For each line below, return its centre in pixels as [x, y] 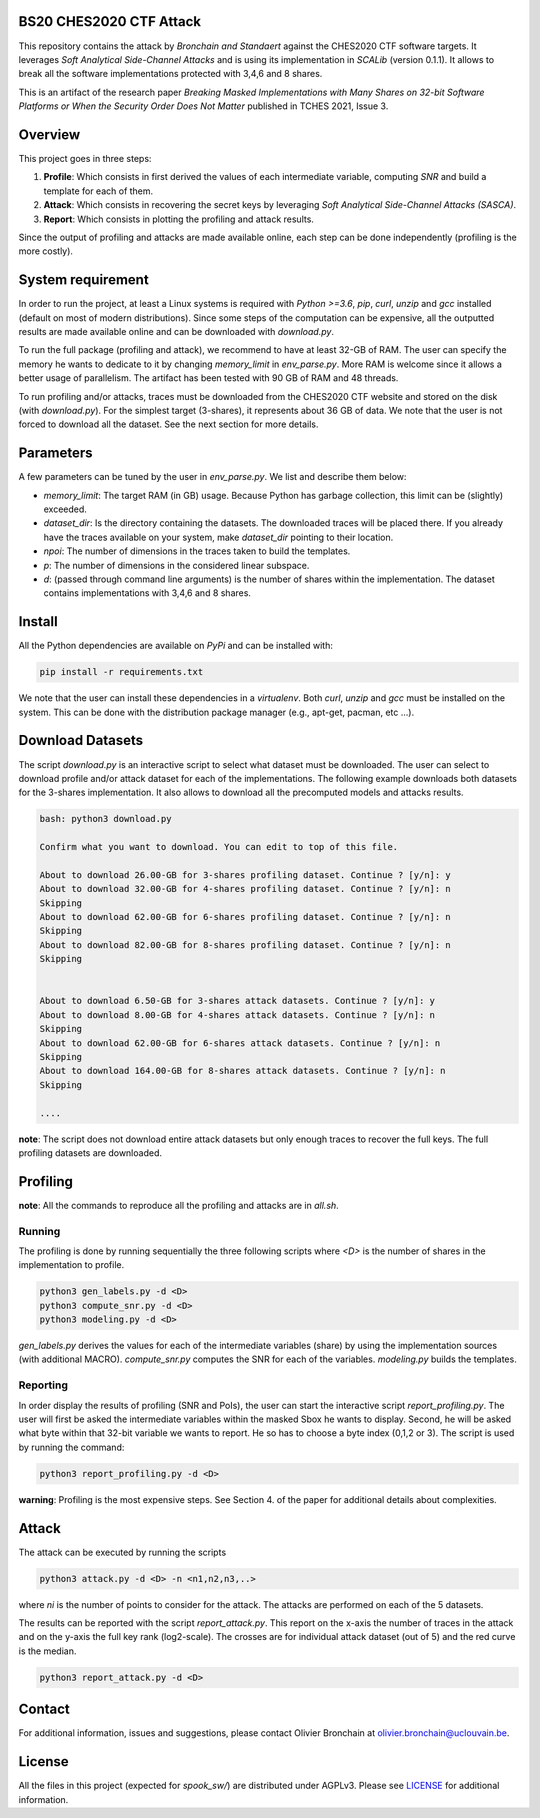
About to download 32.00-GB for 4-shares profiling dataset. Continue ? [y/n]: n [245, 889]
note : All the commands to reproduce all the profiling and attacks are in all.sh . [178, 1205]
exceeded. [65, 509]
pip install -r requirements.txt [121, 672]
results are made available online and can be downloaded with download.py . [176, 332]
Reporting [43, 1385]
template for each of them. [98, 191]
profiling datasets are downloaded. [90, 1152]
